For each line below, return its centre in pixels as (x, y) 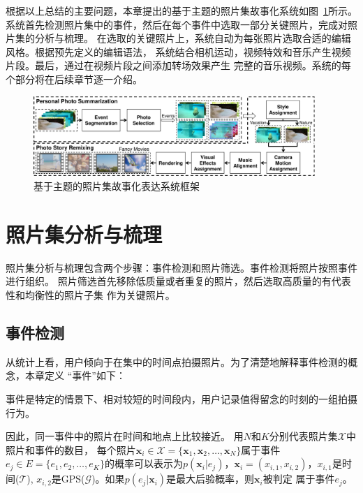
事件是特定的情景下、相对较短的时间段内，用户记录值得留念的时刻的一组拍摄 (181, 398)
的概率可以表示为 (143, 463)
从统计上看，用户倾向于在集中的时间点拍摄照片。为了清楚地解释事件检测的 (177, 361)
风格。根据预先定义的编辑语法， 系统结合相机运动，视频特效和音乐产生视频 (178, 51)
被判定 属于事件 (299, 479)
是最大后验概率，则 (210, 479)
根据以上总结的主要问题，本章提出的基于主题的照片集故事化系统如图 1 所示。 (181, 10)
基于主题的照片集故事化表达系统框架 (117, 186)
